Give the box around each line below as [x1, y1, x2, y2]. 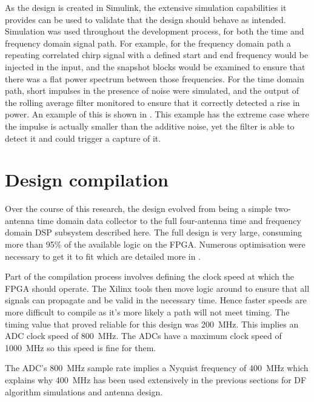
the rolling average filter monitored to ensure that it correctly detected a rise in [5, 96, 300, 108]
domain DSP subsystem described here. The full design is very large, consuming [5, 226, 302, 239]
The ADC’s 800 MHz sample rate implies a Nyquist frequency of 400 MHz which [5, 361, 309, 374]
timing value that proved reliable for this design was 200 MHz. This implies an [5, 317, 299, 330]
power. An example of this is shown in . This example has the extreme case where [5, 108, 309, 120]
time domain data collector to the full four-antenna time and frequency [37, 214, 301, 226]
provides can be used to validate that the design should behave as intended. [5, 13, 286, 25]
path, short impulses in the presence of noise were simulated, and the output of [5, 84, 299, 97]
